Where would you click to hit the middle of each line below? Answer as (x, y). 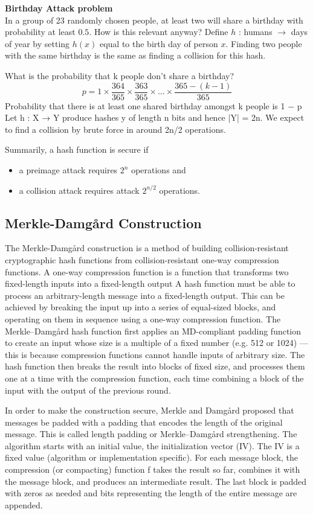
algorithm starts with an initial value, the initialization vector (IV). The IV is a (152, 445)
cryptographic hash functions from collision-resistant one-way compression (142, 259)
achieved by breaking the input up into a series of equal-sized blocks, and (140, 307)
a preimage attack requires (68, 170)
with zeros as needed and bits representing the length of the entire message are (151, 493)
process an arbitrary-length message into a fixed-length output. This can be (145, 295)
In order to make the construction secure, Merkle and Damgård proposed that (150, 410)
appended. (24, 504)
